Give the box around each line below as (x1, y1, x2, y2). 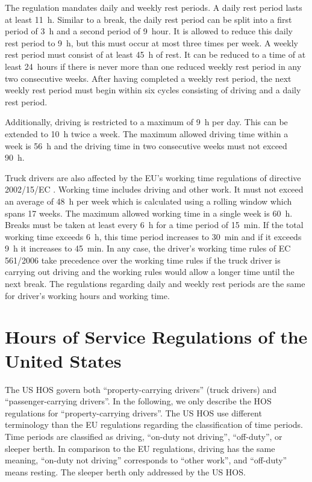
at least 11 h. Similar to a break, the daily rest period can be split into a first (5, 13, 292, 25)
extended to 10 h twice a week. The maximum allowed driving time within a (5, 127, 289, 140)
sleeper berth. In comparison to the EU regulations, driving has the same (5, 442, 275, 454)
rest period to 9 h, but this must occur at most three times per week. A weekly (5, 36, 299, 49)
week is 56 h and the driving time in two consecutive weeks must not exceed (5, 139, 287, 152)
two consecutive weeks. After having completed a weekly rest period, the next (5, 72, 292, 84)
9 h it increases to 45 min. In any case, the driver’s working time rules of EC (5, 242, 291, 255)
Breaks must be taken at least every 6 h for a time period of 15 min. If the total (5, 218, 304, 231)
